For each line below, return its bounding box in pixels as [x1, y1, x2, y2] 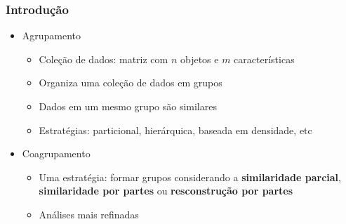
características [234, 51, 295, 66]
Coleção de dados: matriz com [39, 51, 168, 66]
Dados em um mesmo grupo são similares [39, 99, 217, 113]
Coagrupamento [22, 146, 91, 161]
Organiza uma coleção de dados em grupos [39, 75, 222, 90]
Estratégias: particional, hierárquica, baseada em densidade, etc [39, 122, 312, 137]
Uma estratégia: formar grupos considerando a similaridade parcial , [39, 169, 341, 184]
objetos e [180, 51, 219, 66]
